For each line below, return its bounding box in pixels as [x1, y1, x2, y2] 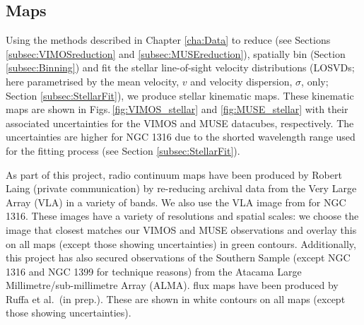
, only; [301, 73, 329, 88]
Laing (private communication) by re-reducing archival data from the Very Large [6, 181, 357, 196]
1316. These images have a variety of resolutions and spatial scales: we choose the [6, 208, 359, 223]
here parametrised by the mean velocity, [6, 73, 180, 88]
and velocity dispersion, [190, 73, 293, 88]
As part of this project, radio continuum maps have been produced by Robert [6, 167, 342, 182]
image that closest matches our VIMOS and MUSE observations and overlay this [6, 222, 357, 237]
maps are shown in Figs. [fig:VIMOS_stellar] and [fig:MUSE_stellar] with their [6, 102, 348, 117]
